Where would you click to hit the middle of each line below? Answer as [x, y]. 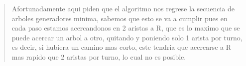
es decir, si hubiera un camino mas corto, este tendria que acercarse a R [121, 47]
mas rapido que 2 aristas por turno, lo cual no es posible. [99, 56]
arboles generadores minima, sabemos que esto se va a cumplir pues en [120, 18]
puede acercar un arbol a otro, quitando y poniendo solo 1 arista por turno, [127, 37]
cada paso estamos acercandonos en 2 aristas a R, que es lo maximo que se [126, 28]
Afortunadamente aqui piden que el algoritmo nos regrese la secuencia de [123, 8]
